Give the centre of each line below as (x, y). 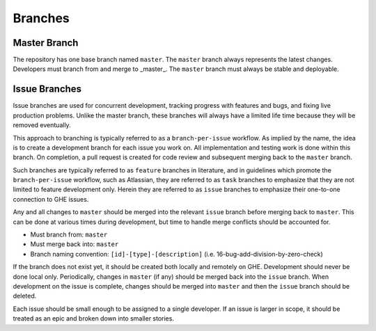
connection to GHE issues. (51, 199)
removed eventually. (42, 125)
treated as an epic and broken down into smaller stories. (93, 318)
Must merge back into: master (75, 244)
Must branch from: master (69, 235)
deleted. (25, 296)
